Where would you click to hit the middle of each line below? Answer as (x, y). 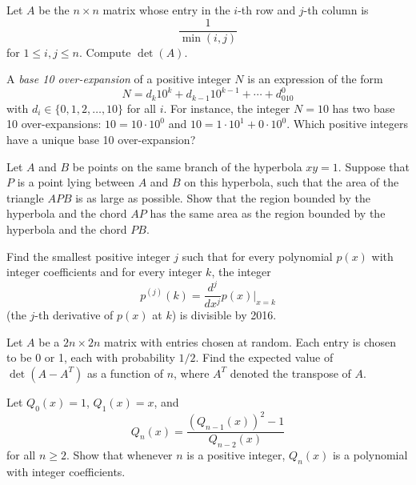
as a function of (125, 373)
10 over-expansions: (54, 124)
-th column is (336, 10)
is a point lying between (76, 182)
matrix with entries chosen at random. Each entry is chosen (250, 341)
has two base (364, 108)
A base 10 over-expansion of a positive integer (119, 79)
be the (54, 10)
